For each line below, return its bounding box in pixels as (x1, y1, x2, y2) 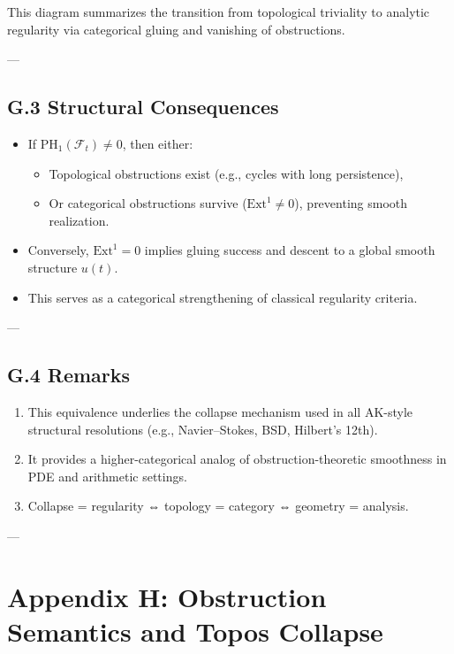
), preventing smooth (294, 194, 408, 212)
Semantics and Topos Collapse (7, 612, 383, 649)
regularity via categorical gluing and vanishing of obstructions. (7, 19, 345, 38)
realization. (49, 211, 110, 229)
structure (27, 258, 78, 276)
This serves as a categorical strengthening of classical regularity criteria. (27, 288, 418, 306)
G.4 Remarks (7, 361, 131, 389)
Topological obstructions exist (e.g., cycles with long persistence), (49, 164, 404, 182)
